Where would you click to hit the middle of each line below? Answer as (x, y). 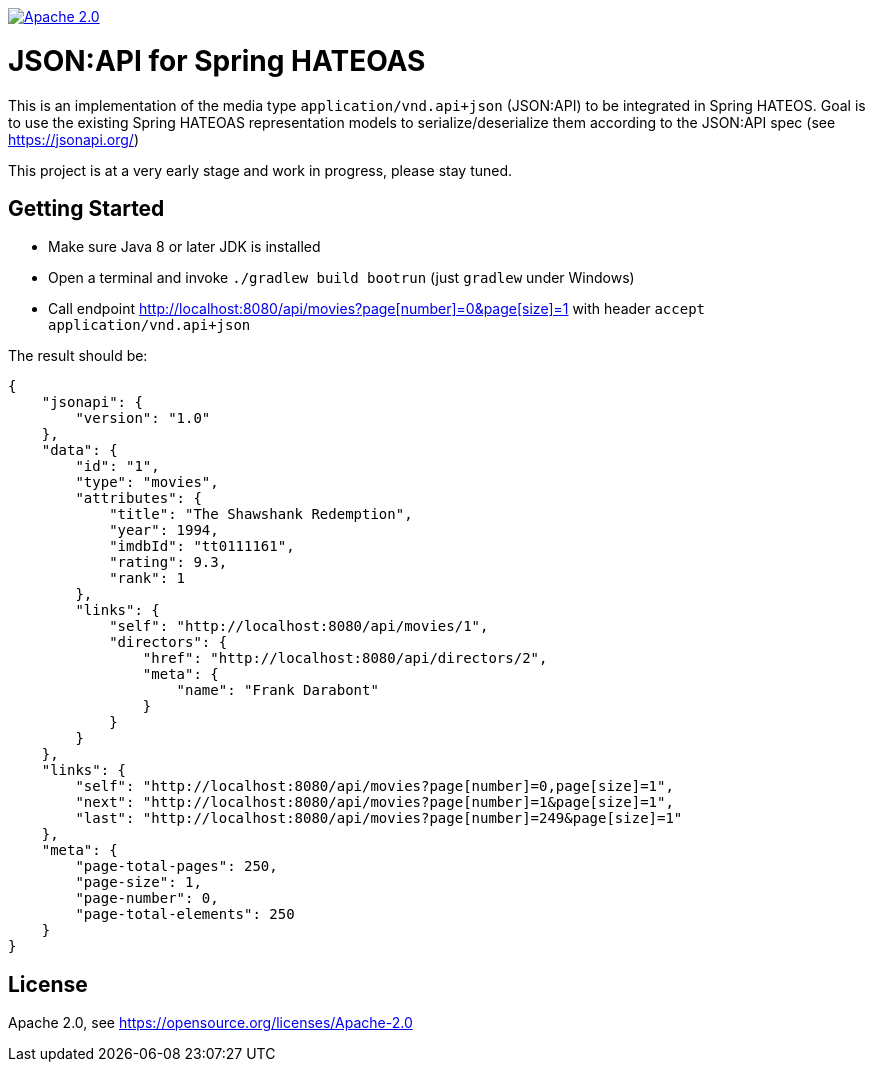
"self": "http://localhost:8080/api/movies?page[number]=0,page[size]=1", (374, 786)
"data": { (79, 450)
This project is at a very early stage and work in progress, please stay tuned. (260, 170)
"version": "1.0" (143, 418)
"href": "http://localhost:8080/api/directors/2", (345, 658)
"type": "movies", (147, 482)
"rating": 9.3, (168, 562)
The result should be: (78, 356)
